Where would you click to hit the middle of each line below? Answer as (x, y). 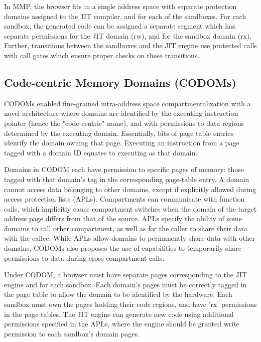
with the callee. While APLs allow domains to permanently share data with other (130, 238)
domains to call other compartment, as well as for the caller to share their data (126, 228)
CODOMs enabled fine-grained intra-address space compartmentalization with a (127, 103)
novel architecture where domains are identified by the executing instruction (121, 113)
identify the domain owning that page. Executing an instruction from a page (122, 143)
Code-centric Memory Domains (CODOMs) (120, 82)
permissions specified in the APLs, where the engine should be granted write (122, 324)
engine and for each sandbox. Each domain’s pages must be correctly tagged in (125, 284)
